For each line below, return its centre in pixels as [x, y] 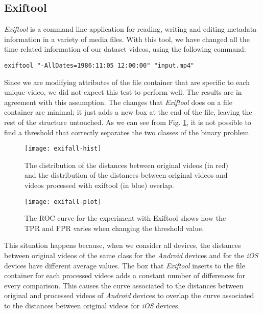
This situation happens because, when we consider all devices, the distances [123, 245]
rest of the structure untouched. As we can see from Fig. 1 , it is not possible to [128, 122]
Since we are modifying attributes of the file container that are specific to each [127, 82]
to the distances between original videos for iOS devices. [92, 306]
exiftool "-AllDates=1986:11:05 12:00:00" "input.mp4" [99, 65]
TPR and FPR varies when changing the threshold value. [114, 228]
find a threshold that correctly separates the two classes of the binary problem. [128, 132]
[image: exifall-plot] [63, 202]
